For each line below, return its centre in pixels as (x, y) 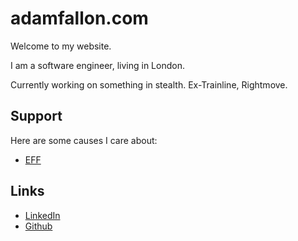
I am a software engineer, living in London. (97, 65)
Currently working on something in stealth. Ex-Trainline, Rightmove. (149, 84)
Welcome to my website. (61, 46)
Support (36, 116)
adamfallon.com (79, 18)
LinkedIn (42, 215)
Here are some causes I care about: (84, 140)
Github (38, 226)
